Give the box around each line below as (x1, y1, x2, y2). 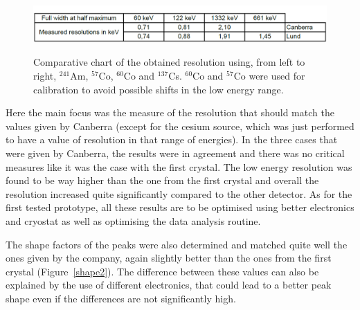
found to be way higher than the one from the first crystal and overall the (6, 173, 319, 188)
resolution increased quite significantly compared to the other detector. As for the (6, 186, 352, 201)
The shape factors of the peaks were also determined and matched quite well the (6, 237, 348, 251)
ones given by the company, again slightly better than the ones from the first (6, 250, 332, 265)
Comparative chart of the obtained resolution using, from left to (33, 55, 305, 69)
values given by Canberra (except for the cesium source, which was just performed (6, 118, 354, 133)
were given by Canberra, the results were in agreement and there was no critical (6, 145, 345, 160)
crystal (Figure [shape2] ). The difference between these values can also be (6, 264, 319, 278)
